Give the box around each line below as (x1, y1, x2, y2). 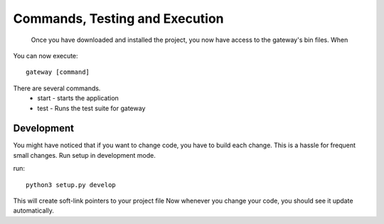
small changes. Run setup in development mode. (13, 151, 156, 159)
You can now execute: (13, 51, 78, 60)
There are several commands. (13, 84, 101, 92)
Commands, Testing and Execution (13, 11, 224, 26)
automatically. (13, 206, 55, 215)
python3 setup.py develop (26, 181, 117, 188)
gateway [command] (26, 68, 90, 76)
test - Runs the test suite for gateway (37, 104, 146, 112)
